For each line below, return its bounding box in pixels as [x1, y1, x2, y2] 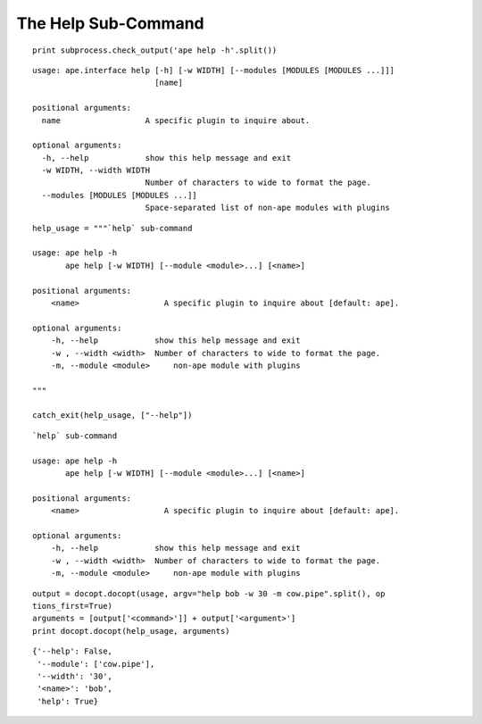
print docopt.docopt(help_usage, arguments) [32, 626, 231, 636]
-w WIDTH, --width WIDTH [41, 165, 151, 176]
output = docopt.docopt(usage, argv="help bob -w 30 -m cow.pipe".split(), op [32, 588, 386, 598]
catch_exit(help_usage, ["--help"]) [32, 411, 193, 420]
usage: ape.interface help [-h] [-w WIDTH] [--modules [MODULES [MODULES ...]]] [32, 65, 395, 75]
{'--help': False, [32, 646, 113, 656]
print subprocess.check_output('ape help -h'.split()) [32, 45, 278, 55]
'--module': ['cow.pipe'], [37, 659, 155, 669]
